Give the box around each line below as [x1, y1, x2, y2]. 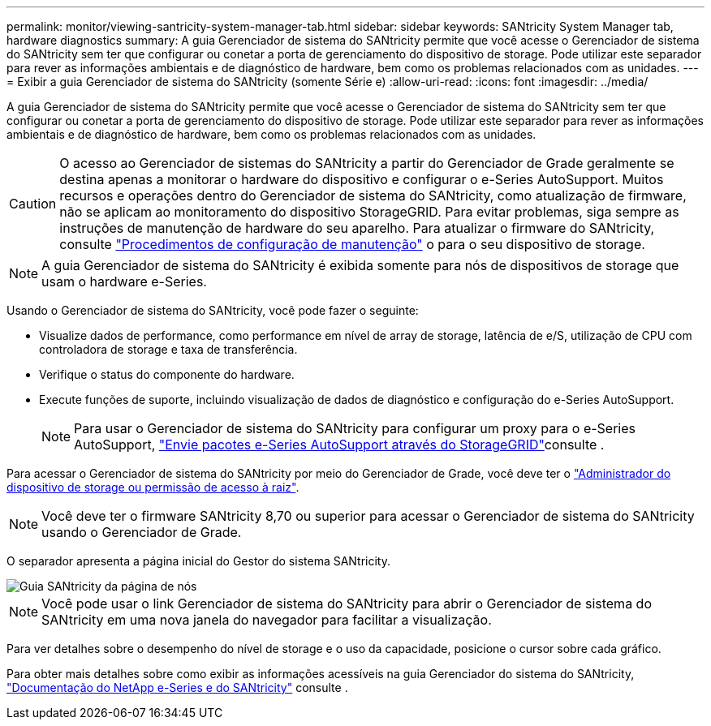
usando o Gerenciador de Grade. [41, 524, 242, 540]
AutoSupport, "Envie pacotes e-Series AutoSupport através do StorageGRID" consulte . [74, 436, 605, 453]
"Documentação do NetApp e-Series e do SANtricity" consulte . [6, 681, 348, 694]
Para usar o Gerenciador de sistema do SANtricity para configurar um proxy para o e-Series [74, 420, 636, 436]
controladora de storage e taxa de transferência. [39, 342, 298, 356]
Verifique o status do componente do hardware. [39, 367, 295, 381]
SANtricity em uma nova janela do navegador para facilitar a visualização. [41, 612, 492, 628]
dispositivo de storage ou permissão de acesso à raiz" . [6, 480, 299, 494]
